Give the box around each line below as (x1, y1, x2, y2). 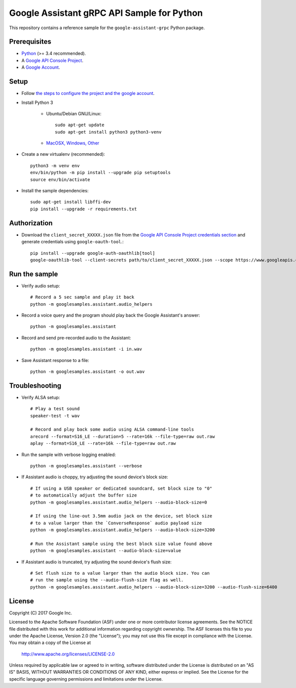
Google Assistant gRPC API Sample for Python (9, 7, 203, 18)
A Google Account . (21, 64, 60, 70)
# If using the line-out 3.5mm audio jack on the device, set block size (30, 513, 213, 519)
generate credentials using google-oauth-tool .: (21, 239, 124, 245)
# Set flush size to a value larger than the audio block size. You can (30, 570, 210, 576)
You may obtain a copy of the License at (9, 640, 91, 645)
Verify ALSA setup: (21, 394, 60, 400)
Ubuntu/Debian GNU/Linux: (46, 110, 102, 116)
